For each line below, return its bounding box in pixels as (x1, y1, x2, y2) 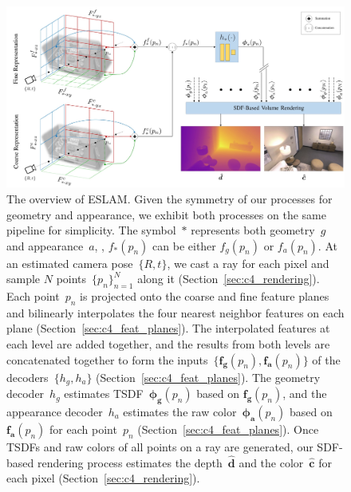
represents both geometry (191, 222, 315, 238)
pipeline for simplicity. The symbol (6, 222, 176, 238)
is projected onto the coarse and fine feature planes (80, 288, 329, 305)
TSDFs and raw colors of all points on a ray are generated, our (6, 438, 314, 455)
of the (312, 351, 341, 368)
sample (6, 270, 41, 287)
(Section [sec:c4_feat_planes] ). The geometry (96, 368, 321, 385)
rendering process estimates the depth (37, 454, 223, 470)
